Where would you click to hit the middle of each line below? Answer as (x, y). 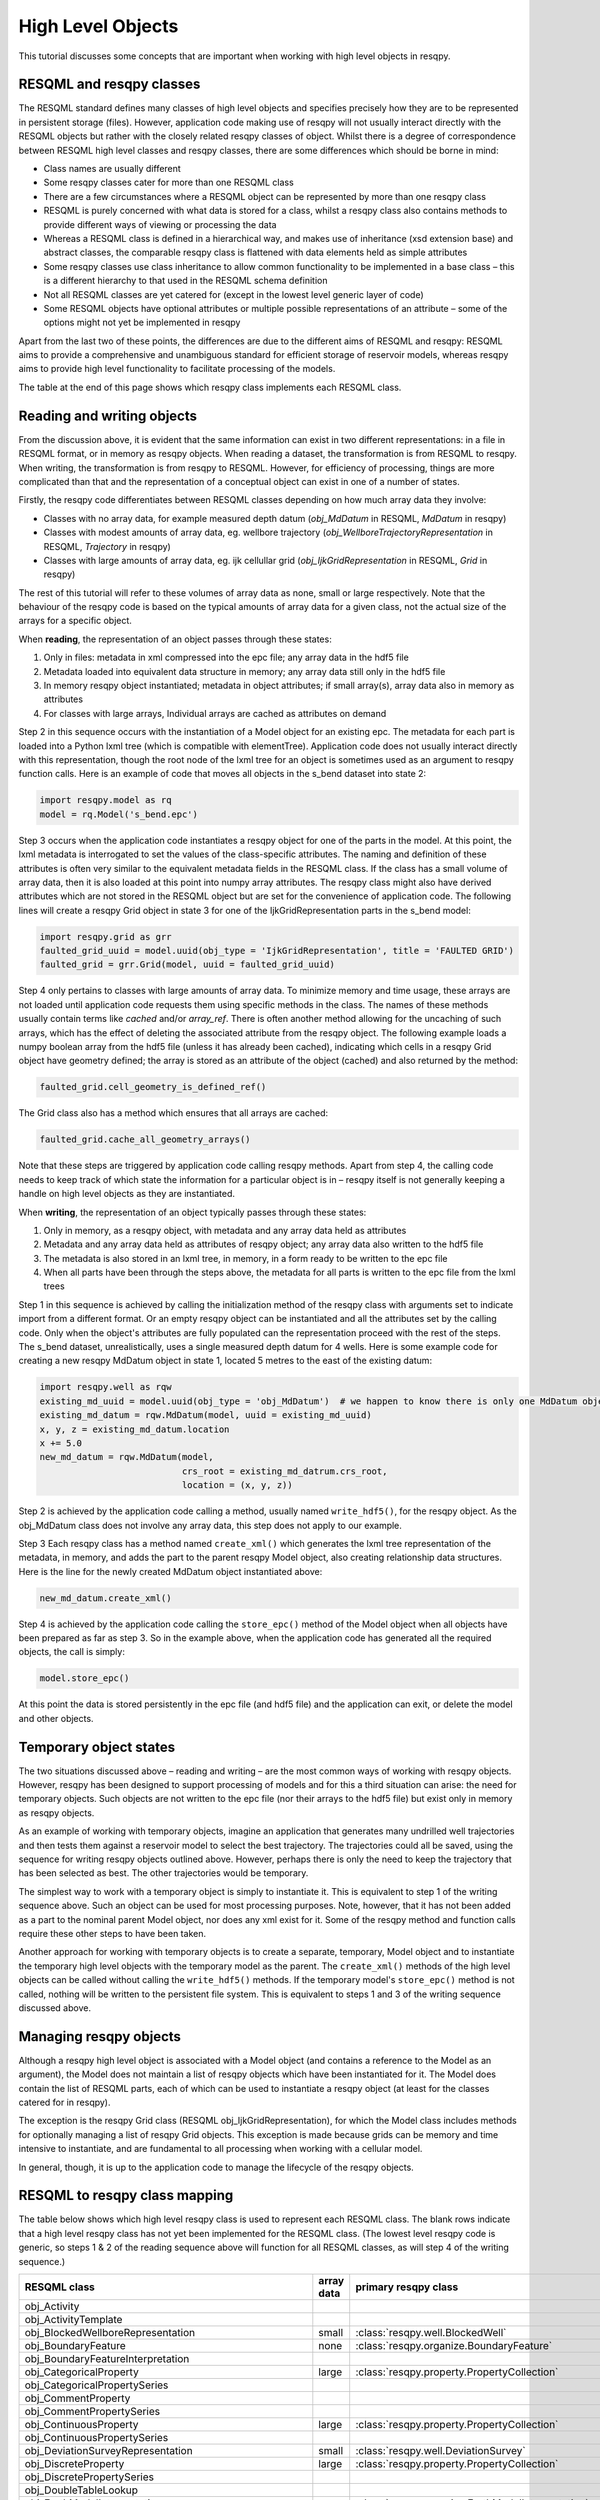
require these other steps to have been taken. (112, 1933)
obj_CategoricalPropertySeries (96, 2385)
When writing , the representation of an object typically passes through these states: (192, 1212)
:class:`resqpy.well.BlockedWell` (431, 2333)
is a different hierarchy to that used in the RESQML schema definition (185, 281)
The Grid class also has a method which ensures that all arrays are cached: (173, 1113)
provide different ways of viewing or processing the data (160, 224)
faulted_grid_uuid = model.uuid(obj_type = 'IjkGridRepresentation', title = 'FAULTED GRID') (277, 951)
